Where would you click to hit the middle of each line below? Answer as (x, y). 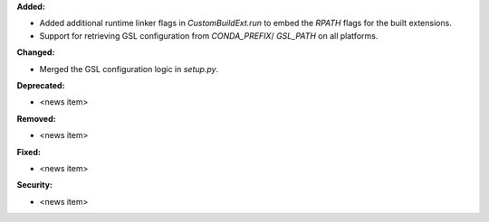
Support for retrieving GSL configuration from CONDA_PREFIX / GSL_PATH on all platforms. (209, 35)
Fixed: (29, 152)
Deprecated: (41, 85)
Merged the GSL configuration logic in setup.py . (129, 69)
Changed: (36, 52)
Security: (35, 185)
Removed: (36, 118)
